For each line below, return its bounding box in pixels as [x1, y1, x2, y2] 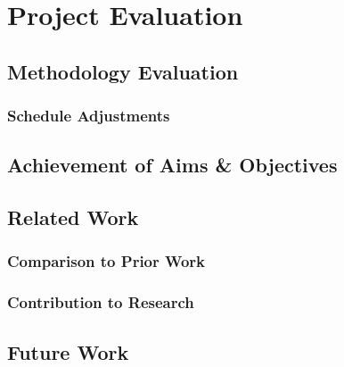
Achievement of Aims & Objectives [7, 151, 338, 179]
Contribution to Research [7, 291, 194, 313]
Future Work [7, 338, 129, 365]
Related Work [7, 204, 139, 231]
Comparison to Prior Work [7, 250, 206, 272]
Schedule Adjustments [7, 104, 170, 127]
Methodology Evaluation [7, 57, 239, 85]
